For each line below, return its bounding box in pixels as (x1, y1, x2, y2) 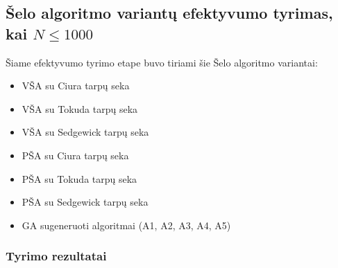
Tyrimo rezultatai (6, 247, 107, 265)
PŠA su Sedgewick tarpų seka (22, 195, 149, 209)
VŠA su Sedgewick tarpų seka (22, 125, 149, 139)
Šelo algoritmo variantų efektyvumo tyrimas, (6, 2, 333, 24)
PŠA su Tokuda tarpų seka (22, 171, 137, 186)
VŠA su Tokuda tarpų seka (22, 101, 138, 116)
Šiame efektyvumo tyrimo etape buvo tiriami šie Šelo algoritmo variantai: (6, 55, 318, 69)
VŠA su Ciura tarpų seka (22, 78, 130, 93)
